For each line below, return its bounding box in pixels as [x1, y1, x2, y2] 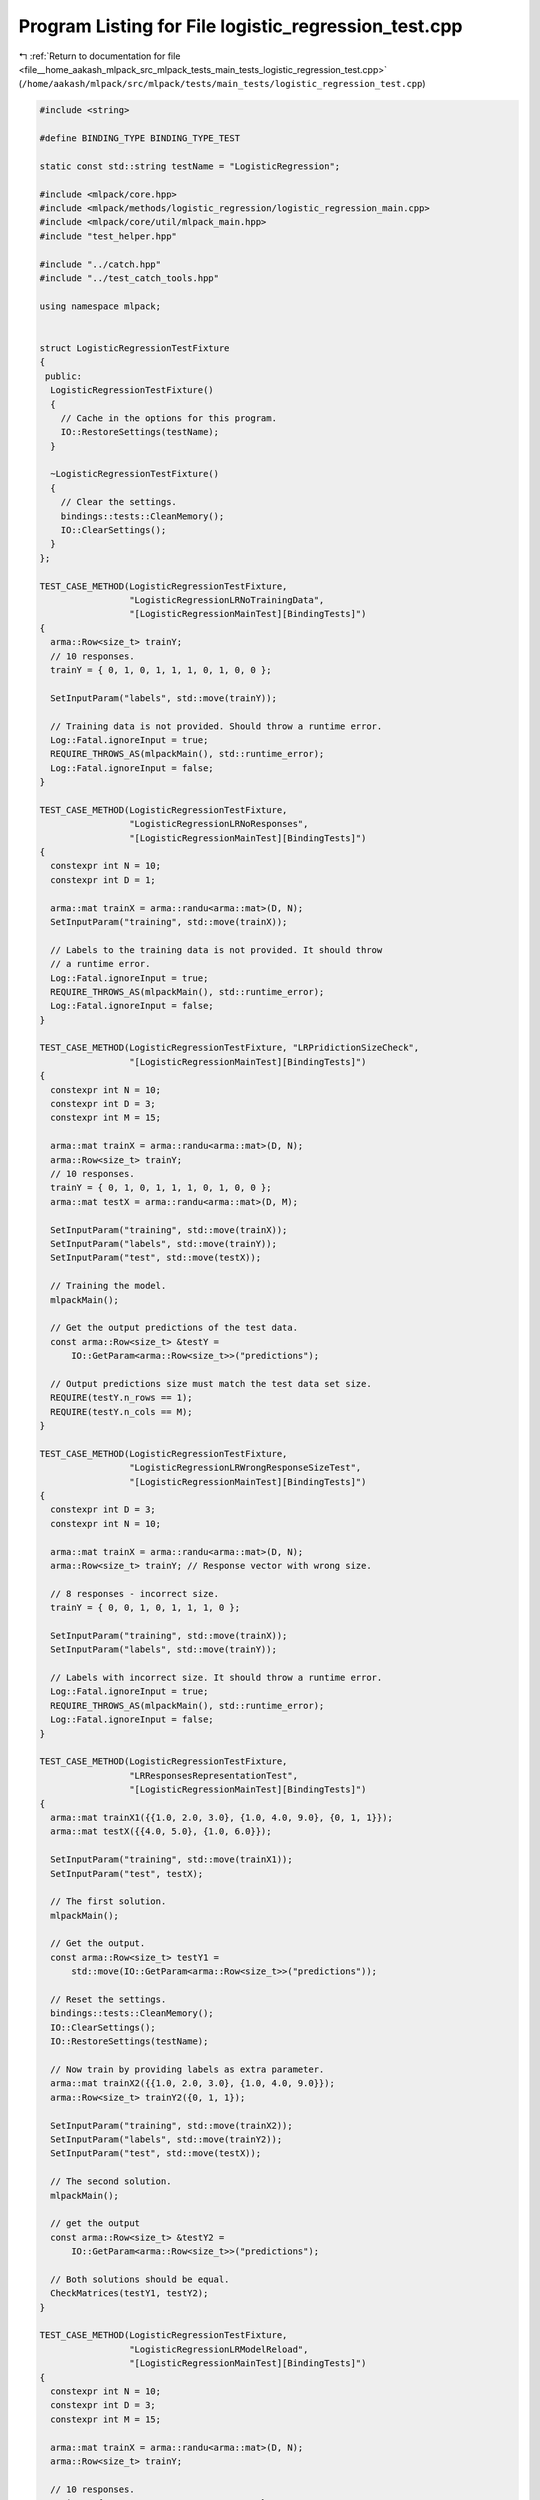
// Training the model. [50, 1280, 167, 1292]
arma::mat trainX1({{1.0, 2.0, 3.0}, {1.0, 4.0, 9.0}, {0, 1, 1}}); [50, 1811, 394, 1823]
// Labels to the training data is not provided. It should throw [50, 944, 383, 955]
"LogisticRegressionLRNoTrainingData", [128, 594, 325, 605]
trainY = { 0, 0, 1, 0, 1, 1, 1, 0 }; [50, 1602, 240, 1614]
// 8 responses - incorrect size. [50, 1588, 220, 1599]
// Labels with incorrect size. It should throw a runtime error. [50, 1672, 383, 1684]
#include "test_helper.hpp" [39, 230, 177, 242]
